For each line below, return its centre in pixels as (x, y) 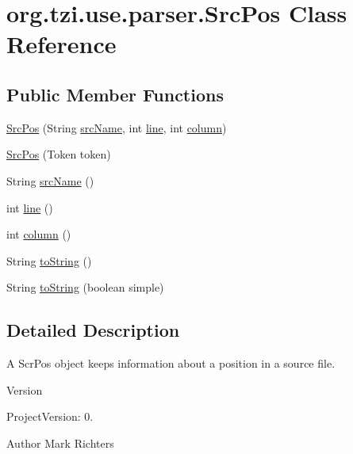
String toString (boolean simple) (85, 287)
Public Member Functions (115, 94)
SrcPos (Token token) (59, 154)
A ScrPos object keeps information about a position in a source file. (171, 363)
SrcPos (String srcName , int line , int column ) (117, 127)
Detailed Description (93, 330)
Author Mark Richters (60, 443)
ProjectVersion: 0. (50, 416)
